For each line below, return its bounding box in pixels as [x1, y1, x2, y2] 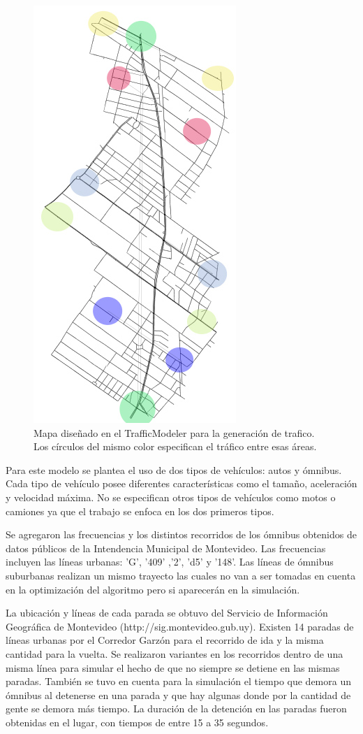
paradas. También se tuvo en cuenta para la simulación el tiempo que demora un [6, 674, 351, 689]
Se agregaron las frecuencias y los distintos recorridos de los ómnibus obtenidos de [6, 527, 357, 542]
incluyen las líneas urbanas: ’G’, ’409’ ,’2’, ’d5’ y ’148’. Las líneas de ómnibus [6, 554, 334, 569]
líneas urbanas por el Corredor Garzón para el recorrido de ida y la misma [6, 633, 324, 647]
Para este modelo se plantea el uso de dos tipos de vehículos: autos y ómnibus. [6, 462, 342, 477]
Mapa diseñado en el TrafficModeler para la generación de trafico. [34, 425, 315, 440]
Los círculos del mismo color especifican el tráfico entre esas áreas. [34, 439, 317, 454]
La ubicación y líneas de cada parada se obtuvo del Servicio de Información [6, 605, 328, 620]
